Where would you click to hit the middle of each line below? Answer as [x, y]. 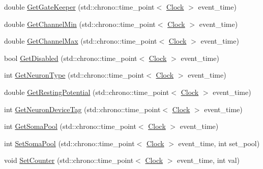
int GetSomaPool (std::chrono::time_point [70, 126]
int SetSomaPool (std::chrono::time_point [69, 143]
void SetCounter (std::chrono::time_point [69, 160]
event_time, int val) [208, 160]
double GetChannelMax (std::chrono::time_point [81, 41]
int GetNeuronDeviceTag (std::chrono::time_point [82, 109]
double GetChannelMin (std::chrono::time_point [80, 24]
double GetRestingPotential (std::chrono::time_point [87, 92]
